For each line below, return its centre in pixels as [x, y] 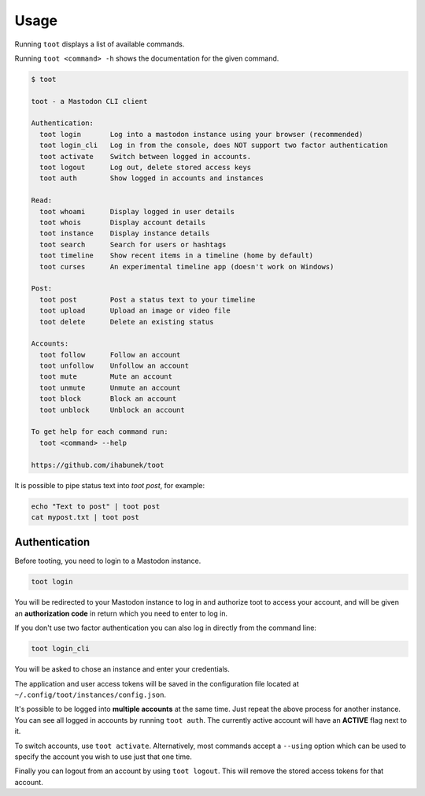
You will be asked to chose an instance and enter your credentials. [122, 669]
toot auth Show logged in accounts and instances [152, 178]
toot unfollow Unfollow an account [114, 366]
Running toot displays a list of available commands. [100, 44]
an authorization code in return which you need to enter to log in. [121, 613]
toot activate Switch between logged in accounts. [146, 156]
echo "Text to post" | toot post [96, 506]
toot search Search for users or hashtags [133, 244]
